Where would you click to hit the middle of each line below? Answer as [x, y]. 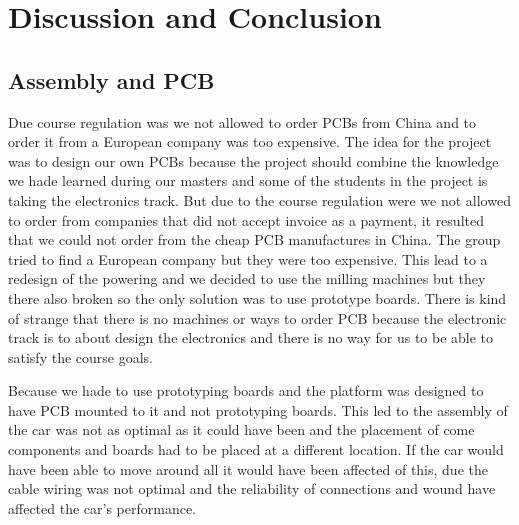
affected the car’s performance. [102, 507]
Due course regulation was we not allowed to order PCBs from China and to [242, 121]
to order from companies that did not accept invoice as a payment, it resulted [246, 219]
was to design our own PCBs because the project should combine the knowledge [253, 160]
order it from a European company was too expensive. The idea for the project [250, 141]
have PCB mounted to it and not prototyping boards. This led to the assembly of [258, 409]
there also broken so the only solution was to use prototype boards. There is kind [257, 297]
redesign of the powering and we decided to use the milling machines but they [247, 278]
